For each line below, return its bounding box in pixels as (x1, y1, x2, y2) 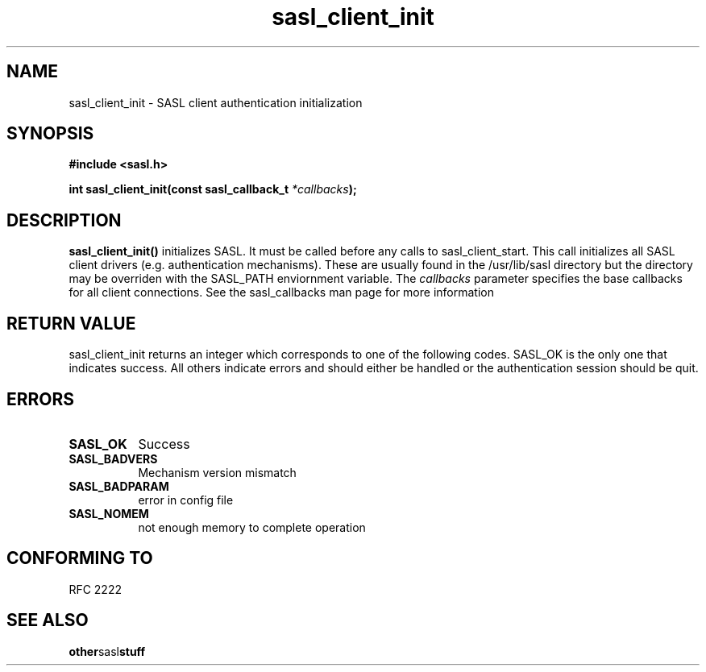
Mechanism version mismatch (138, 465, 297, 479)
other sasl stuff (69, 644, 146, 658)
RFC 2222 (69, 582, 122, 596)
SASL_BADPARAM (69, 479, 169, 493)
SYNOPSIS (6, 123, 94, 144)
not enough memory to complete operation (138, 520, 366, 534)
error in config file (138, 492, 234, 507)
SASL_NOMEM (69, 506, 149, 521)
